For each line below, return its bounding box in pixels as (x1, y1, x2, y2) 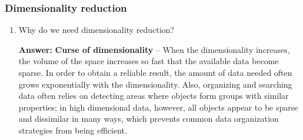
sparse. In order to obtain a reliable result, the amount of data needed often (18, 66, 292, 78)
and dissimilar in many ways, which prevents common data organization (18, 112, 279, 125)
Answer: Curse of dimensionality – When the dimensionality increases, (18, 43, 290, 55)
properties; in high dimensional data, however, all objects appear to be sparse (18, 101, 298, 113)
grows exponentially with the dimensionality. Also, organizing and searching (18, 78, 292, 90)
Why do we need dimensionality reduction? (18, 24, 174, 36)
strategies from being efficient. (18, 124, 127, 136)
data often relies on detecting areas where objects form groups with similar (18, 89, 289, 102)
